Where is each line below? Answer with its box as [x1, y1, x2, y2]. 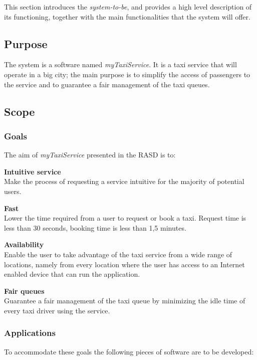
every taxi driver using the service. [4, 305, 110, 315]
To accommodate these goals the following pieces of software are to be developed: [4, 346, 254, 356]
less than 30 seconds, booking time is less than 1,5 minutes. [4, 222, 186, 233]
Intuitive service [4, 166, 61, 176]
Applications [4, 326, 56, 339]
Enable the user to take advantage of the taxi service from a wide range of [4, 249, 232, 259]
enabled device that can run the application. [4, 269, 140, 279]
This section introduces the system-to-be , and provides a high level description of [4, 2, 252, 12]
